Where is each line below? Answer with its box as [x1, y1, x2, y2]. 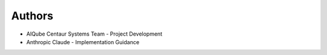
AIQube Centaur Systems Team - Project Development [26, 30, 163, 37]
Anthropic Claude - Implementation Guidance [26, 38, 139, 45]
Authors [11, 9, 54, 22]
